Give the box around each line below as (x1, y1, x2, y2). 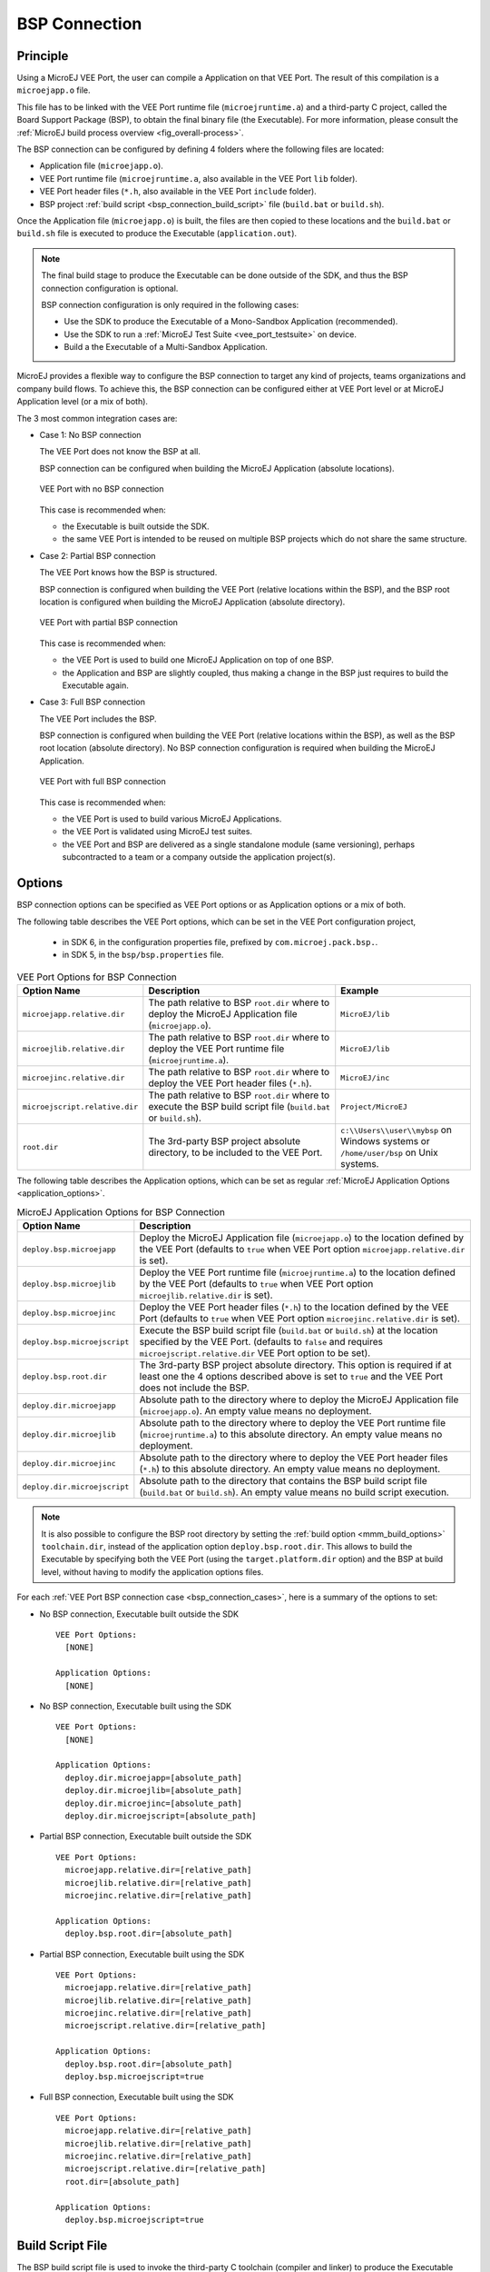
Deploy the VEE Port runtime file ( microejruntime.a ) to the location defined (139, 1266, 456, 1279)
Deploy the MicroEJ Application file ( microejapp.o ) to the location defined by (139, 1231, 465, 1244)
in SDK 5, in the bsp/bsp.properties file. (62, 950, 224, 961)
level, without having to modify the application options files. (41, 1566, 264, 1577)
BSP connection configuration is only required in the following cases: (41, 299, 299, 310)
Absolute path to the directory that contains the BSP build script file (139, 1475, 427, 1488)
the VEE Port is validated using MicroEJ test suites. (62, 826, 253, 837)
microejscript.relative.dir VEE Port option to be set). (139, 1347, 371, 1360)
